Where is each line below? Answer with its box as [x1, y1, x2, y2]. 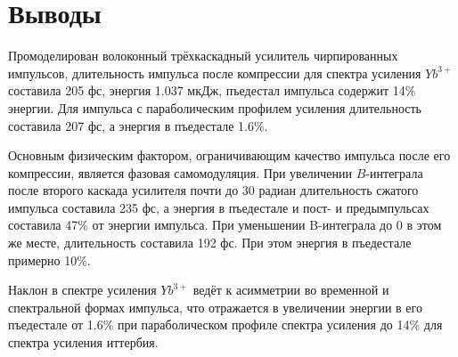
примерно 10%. [8, 250, 91, 269]
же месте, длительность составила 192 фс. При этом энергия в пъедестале [8, 233, 412, 252]
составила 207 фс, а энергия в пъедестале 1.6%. [8, 116, 268, 134]
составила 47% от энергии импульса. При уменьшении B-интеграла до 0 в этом [8, 215, 442, 234]
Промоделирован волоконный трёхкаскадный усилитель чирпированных [8, 46, 398, 65]
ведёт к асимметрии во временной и [192, 280, 389, 299]
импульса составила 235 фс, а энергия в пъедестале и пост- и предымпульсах [8, 198, 429, 216]
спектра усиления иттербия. [8, 333, 159, 352]
